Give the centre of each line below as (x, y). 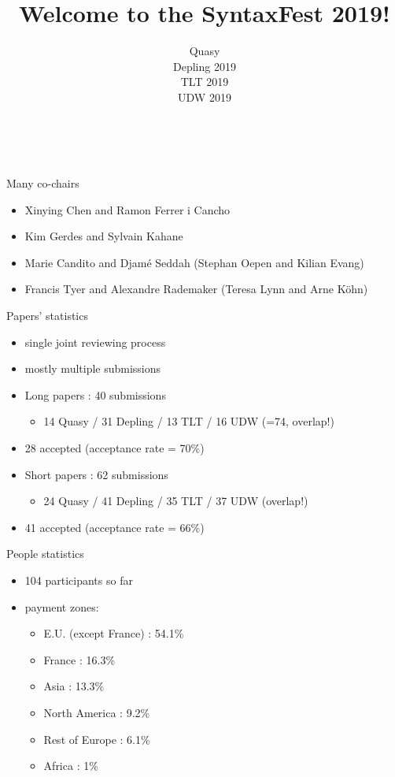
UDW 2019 (205, 97)
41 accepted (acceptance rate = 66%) (114, 527)
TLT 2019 (205, 82)
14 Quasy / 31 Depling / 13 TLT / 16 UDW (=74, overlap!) (189, 421)
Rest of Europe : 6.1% (97, 739)
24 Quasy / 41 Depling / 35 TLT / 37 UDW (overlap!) (176, 501)
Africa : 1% (71, 766)
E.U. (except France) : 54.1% (114, 633)
